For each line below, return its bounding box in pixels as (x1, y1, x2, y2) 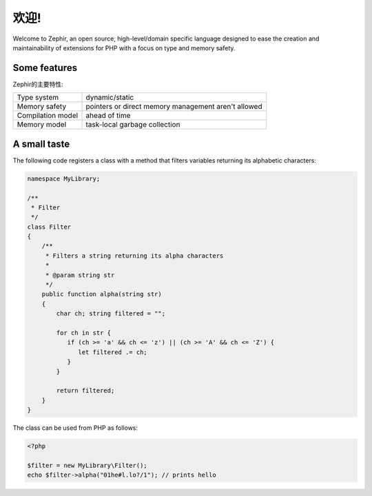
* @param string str (45, 271, 115, 279)
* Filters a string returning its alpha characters (45, 251, 224, 260)
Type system (17, 93, 59, 103)
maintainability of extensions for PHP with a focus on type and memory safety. (12, 43, 236, 52)
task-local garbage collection (85, 120, 180, 130)
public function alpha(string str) (41, 290, 162, 298)
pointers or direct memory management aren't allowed (85, 102, 262, 112)
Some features (12, 62, 78, 74)
